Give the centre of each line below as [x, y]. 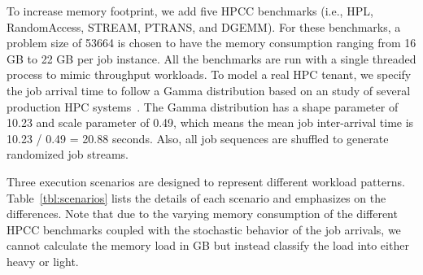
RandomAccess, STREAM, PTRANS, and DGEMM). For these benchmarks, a [204, 26]
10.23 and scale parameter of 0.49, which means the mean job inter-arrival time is [210, 122]
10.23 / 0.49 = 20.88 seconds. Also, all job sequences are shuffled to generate [198, 138]
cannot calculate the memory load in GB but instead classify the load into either [208, 245]
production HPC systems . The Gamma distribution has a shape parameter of [203, 106]
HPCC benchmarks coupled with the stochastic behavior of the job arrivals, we [204, 229]
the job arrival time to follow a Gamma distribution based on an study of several [209, 90]
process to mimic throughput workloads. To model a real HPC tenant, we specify [209, 74]
